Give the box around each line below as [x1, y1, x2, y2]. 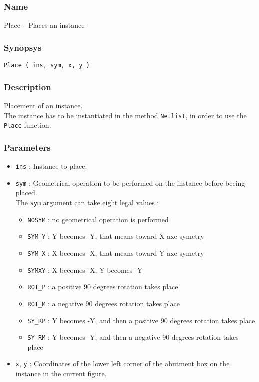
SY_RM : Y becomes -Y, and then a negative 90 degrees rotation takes [27, 332, 239, 342]
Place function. [4, 120, 51, 130]
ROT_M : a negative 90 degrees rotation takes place [27, 298, 180, 308]
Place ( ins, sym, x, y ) [4, 62, 90, 69]
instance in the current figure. [15, 368, 107, 379]
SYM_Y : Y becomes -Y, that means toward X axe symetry [27, 231, 204, 241]
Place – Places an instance [4, 20, 85, 30]
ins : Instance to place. [15, 161, 87, 171]
